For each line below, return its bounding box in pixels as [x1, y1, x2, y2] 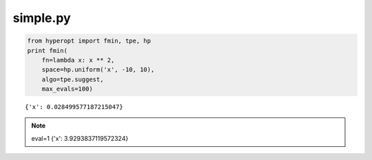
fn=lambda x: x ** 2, [41, 56, 115, 64]
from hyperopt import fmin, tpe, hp [27, 37, 152, 45]
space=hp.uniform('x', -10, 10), [41, 66, 155, 73]
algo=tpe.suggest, [41, 76, 104, 83]
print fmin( [27, 47, 68, 54]
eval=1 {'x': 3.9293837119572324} [31, 134, 129, 142]
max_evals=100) [41, 85, 93, 93]
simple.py [12, 10, 72, 25]
